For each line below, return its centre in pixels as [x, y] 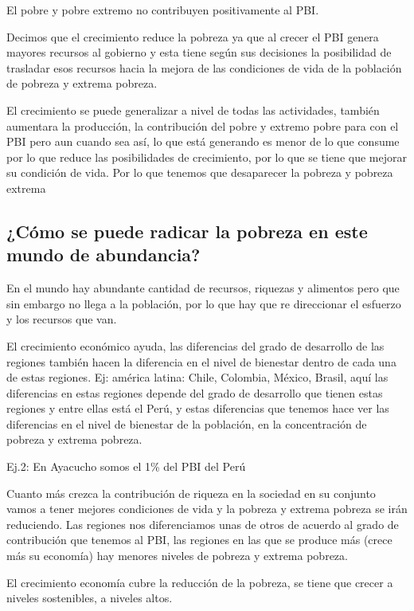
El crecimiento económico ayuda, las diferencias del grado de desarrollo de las [195, 345]
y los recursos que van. [62, 319]
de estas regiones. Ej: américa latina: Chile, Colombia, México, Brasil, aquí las [197, 377]
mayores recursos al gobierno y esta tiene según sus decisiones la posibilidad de [199, 52]
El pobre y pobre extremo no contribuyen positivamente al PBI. [163, 10]
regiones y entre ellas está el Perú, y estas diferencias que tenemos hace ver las [198, 408]
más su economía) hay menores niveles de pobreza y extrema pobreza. [177, 556]
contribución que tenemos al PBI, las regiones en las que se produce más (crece [199, 540]
